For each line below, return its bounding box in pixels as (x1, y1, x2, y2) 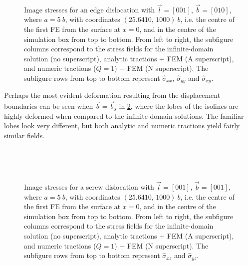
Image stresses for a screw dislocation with (24, 182, 154, 192)
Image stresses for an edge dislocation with (24, 4, 155, 14)
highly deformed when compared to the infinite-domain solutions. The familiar (4, 110, 244, 121)
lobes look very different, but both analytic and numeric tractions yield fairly (4, 120, 240, 131)
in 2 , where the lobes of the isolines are (119, 101, 239, 111)
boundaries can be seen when (4, 101, 93, 111)
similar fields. (4, 130, 45, 141)
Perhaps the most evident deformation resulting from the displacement (4, 90, 221, 100)
